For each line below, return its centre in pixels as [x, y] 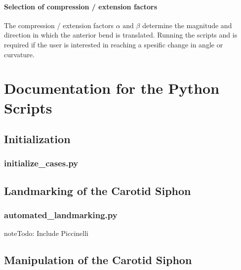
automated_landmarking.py [61, 215]
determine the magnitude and [187, 25]
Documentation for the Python [112, 88]
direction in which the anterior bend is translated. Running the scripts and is [121, 35]
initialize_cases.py [41, 163]
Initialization [37, 139]
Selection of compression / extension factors [81, 6]
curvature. [19, 54]
